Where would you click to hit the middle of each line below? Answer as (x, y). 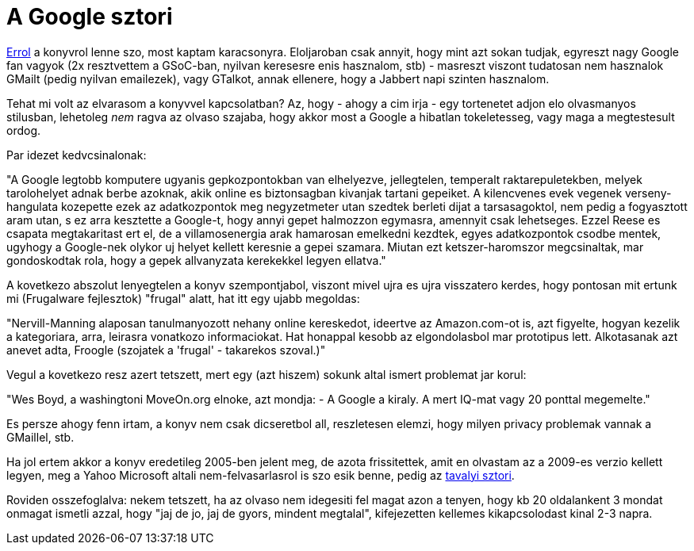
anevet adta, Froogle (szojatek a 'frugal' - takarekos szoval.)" (166, 350)
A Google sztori (90, 17)
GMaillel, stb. (40, 437)
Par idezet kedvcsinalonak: (77, 155)
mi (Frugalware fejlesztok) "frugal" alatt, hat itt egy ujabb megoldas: (183, 298)
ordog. (24, 130)
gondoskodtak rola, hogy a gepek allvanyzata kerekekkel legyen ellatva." (196, 260)
